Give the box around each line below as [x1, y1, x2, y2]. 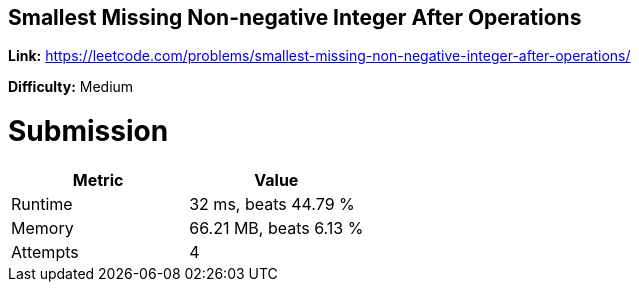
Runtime [11, 193, 73, 214]
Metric [72, 169, 124, 190]
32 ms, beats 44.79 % [189, 193, 355, 214]
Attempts [11, 241, 79, 262]
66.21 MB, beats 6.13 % [189, 217, 364, 238]
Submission [8, 114, 169, 149]
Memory [11, 217, 74, 238]
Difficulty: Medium [8, 78, 134, 96]
